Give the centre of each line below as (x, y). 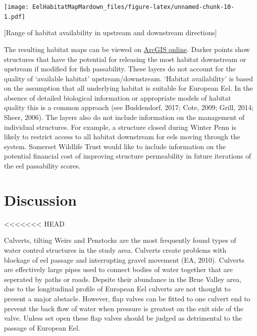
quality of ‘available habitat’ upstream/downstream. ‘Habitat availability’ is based (128, 78)
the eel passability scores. (42, 166)
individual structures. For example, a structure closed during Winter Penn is (120, 127)
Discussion (40, 199)
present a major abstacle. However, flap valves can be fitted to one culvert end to (127, 298)
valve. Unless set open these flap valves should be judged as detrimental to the (123, 318)
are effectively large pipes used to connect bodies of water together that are (118, 269)
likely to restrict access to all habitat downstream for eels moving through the (122, 137)
